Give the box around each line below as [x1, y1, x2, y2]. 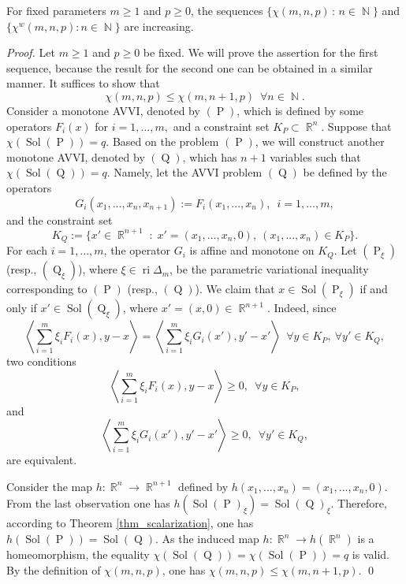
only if [6, 299, 37, 316]
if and [359, 281, 388, 297]
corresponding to [6, 281, 88, 297]
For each [6, 242, 47, 259]
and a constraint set [173, 117, 270, 134]
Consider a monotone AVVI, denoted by [6, 102, 200, 118]
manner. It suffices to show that [6, 75, 160, 91]
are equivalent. [6, 452, 77, 468]
